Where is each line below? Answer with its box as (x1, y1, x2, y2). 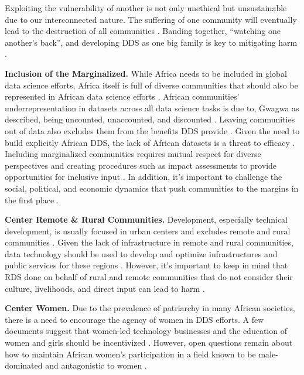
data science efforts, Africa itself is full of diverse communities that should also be (5, 79, 298, 91)
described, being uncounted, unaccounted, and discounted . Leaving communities (5, 113, 295, 125)
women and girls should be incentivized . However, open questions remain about (5, 336, 293, 349)
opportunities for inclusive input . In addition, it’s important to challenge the (5, 171, 282, 183)
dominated (5, 359, 43, 371)
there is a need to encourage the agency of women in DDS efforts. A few (5, 313, 264, 325)
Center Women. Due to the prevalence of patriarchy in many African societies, (5, 302, 295, 314)
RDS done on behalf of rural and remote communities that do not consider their (5, 271, 293, 283)
